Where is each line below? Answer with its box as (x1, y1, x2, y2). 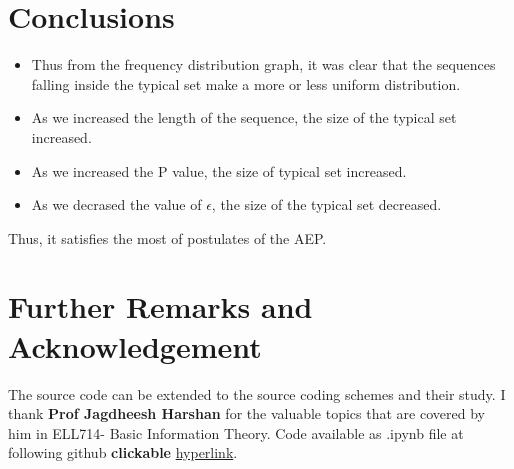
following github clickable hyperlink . (8, 442, 238, 463)
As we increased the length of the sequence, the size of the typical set (31, 107, 457, 128)
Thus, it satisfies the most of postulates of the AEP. (8, 227, 327, 248)
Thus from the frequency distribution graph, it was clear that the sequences (31, 54, 496, 75)
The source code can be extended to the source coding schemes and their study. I (8, 383, 506, 404)
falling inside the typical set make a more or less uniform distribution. (31, 73, 461, 94)
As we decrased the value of (31, 194, 202, 215)
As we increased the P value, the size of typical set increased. (31, 160, 407, 181)
